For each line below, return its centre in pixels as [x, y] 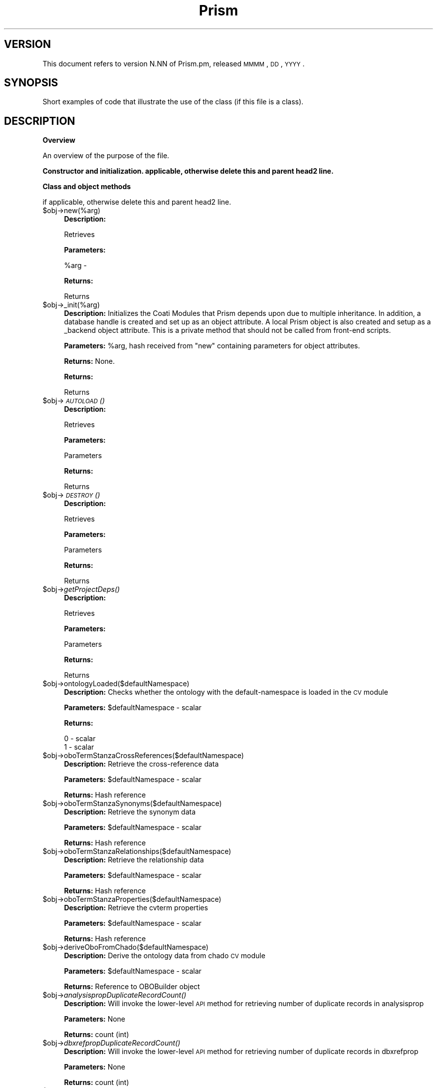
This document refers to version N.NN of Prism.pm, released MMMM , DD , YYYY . [174, 63]
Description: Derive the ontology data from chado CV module [165, 956]
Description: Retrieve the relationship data [134, 860]
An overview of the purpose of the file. [106, 156]
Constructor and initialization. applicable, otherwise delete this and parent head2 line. [188, 171]
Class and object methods [87, 187]
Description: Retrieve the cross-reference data [141, 764]
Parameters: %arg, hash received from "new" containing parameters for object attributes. [212, 346]
